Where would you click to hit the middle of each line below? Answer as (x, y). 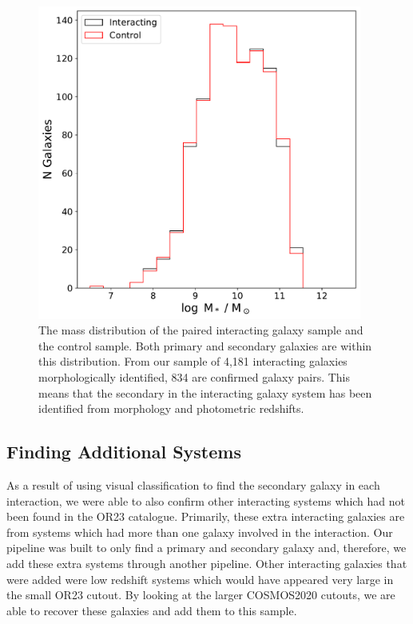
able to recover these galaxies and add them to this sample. (152, 610)
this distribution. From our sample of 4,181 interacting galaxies (193, 361)
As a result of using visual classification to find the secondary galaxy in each (193, 484)
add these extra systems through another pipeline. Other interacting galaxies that (207, 563)
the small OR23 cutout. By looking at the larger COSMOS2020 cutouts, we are (201, 595)
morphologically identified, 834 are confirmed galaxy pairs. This (195, 376)
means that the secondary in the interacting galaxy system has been (205, 392)
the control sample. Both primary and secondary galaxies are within (205, 345)
